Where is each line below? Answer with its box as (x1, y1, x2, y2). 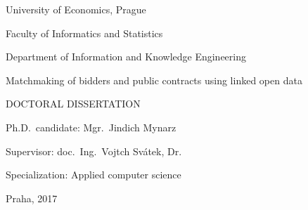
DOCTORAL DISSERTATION (6, 96, 141, 111)
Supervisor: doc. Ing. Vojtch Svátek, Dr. (6, 143, 182, 158)
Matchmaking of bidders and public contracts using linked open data (6, 72, 302, 87)
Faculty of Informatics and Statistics (6, 25, 163, 40)
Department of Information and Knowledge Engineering (6, 49, 246, 64)
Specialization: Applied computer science (6, 167, 181, 182)
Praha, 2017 (6, 190, 58, 205)
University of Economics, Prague (6, 2, 146, 16)
